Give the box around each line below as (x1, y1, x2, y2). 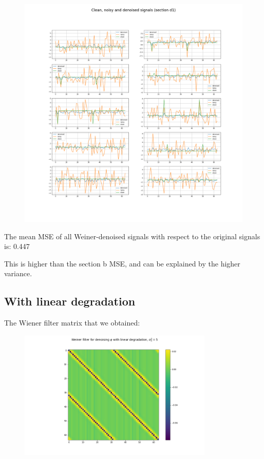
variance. (4, 268, 32, 279)
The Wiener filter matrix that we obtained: (4, 317, 140, 328)
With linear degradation (4, 293, 136, 309)
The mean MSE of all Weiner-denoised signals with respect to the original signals (4, 231, 260, 241)
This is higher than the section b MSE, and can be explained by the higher (4, 258, 240, 269)
